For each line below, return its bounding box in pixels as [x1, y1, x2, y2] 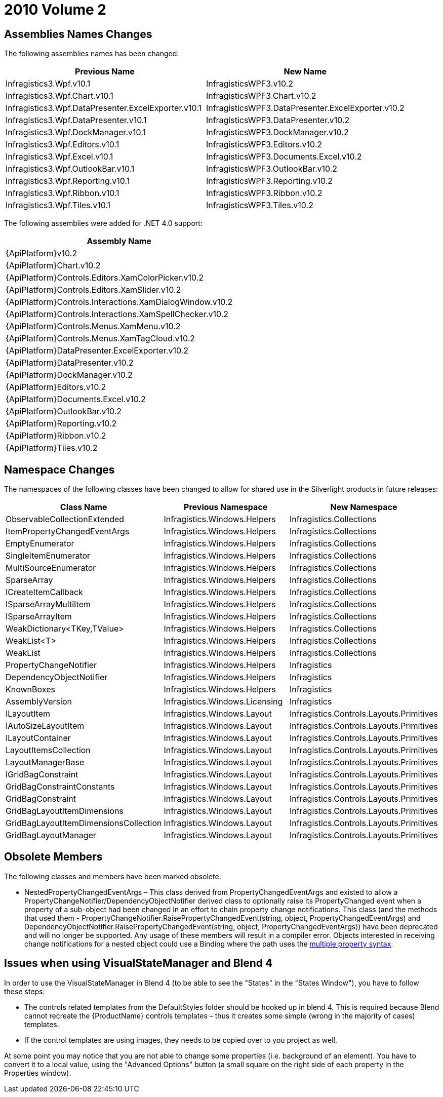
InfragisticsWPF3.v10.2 [206, 79, 293, 89]
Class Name [60, 502, 107, 513]
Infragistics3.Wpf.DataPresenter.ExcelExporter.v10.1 [6, 103, 202, 113]
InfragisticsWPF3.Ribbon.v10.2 [206, 188, 323, 199]
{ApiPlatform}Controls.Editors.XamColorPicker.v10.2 [6, 272, 204, 283]
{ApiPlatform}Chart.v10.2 [6, 260, 101, 271]
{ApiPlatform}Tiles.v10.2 [6, 443, 98, 453]
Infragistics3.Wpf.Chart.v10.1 [6, 91, 113, 101]
